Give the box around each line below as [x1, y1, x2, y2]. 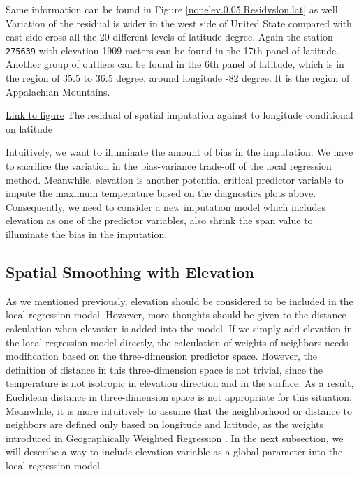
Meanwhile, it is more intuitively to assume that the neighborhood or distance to [6, 403, 352, 418]
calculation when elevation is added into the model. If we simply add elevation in [6, 321, 353, 335]
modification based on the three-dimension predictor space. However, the [6, 348, 318, 363]
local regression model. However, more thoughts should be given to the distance [6, 307, 346, 322]
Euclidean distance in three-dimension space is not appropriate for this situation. [6, 389, 352, 404]
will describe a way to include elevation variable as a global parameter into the [6, 444, 343, 459]
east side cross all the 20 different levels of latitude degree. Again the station [6, 29, 333, 44]
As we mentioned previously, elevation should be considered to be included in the [6, 293, 353, 308]
